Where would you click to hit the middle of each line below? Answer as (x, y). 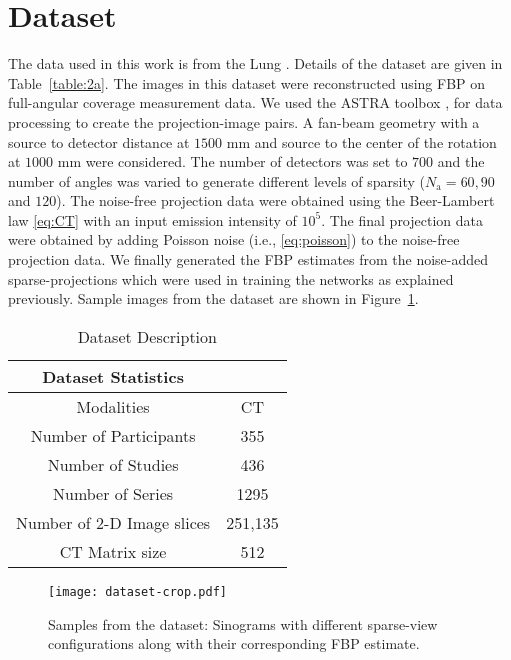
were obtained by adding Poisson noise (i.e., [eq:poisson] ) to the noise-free (234, 239)
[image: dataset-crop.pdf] (137, 591)
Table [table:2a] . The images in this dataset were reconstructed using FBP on (247, 82)
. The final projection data (402, 219)
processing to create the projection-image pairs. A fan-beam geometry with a (244, 121)
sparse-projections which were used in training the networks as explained (231, 278)
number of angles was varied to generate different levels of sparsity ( (217, 180)
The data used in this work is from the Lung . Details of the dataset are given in (255, 63)
